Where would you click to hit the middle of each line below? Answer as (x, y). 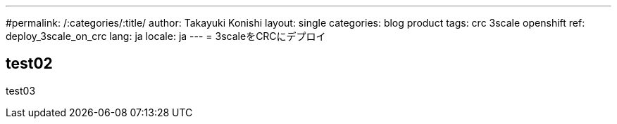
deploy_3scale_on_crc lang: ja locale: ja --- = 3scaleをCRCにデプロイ (166, 36)
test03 (21, 90)
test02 (29, 64)
